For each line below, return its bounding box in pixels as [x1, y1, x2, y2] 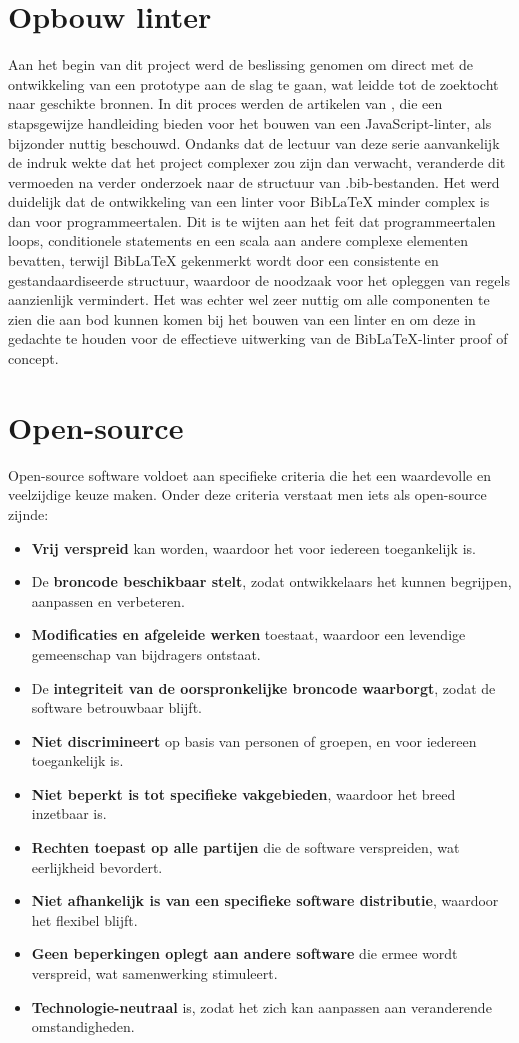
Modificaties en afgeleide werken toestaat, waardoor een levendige [31, 624, 466, 645]
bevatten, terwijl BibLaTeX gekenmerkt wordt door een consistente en [8, 250, 439, 271]
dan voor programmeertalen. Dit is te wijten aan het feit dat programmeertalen [8, 210, 496, 231]
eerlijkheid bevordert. [31, 856, 163, 877]
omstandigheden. [31, 1016, 135, 1037]
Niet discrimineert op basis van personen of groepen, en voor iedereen [31, 730, 477, 751]
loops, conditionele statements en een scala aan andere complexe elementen [8, 230, 468, 251]
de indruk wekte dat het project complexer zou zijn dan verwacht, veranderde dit [8, 152, 506, 173]
